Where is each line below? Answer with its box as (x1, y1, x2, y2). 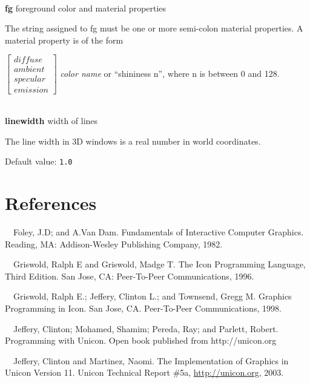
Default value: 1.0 (5, 155, 73, 168)
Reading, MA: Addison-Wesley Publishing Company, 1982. (5, 237, 223, 250)
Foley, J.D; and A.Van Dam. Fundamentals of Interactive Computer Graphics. (13, 226, 304, 238)
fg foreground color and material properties (5, 1, 167, 14)
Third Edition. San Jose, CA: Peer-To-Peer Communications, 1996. (5, 269, 254, 282)
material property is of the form (5, 33, 124, 46)
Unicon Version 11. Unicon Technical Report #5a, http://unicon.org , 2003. (5, 366, 284, 379)
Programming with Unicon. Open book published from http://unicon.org (5, 334, 277, 347)
